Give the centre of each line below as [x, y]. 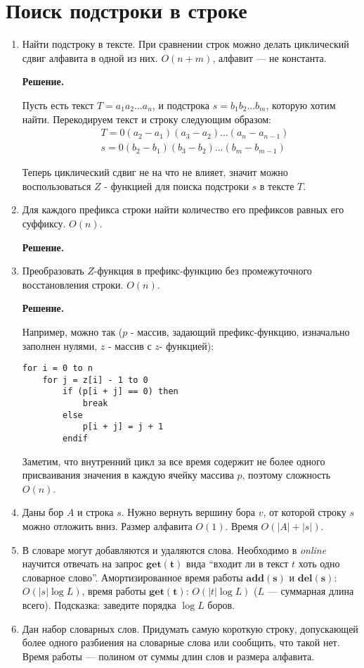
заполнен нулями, [60, 345]
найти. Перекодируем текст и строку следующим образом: [147, 119]
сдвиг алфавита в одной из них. [90, 57]
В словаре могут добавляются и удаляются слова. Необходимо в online [174, 549]
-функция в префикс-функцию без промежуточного [203, 271]
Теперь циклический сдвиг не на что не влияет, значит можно [155, 172]
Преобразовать [53, 271]
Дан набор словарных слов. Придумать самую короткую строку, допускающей [190, 628]
